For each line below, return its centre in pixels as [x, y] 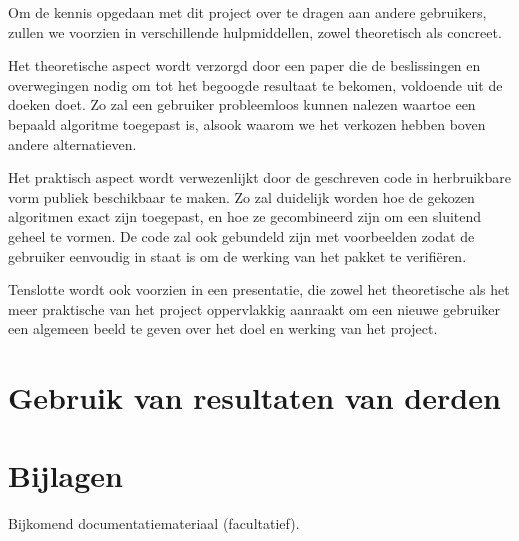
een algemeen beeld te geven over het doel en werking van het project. [223, 328]
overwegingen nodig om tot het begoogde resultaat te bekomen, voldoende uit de [255, 84]
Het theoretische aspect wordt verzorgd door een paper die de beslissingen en [244, 65]
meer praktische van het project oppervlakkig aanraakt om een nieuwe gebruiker [254, 308]
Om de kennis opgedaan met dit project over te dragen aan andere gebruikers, [247, 12]
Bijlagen [65, 475]
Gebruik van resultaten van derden [254, 397]
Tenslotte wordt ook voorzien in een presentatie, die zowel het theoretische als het [259, 289]
